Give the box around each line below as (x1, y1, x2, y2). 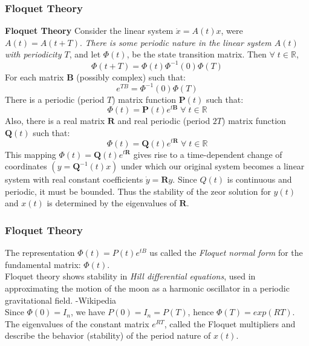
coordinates (5, 160, 47, 172)
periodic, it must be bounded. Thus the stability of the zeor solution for (5, 184, 271, 197)
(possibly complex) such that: (76, 70, 186, 83)
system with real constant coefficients (5, 173, 143, 186)
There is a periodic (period (5, 93, 105, 105)
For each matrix (5, 70, 64, 83)
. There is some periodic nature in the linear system (80, 36, 272, 48)
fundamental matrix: (5, 258, 81, 270)
